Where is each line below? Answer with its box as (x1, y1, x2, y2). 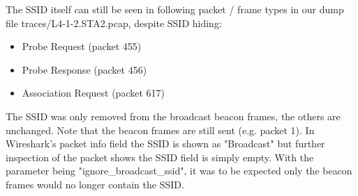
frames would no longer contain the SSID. (6, 177, 184, 191)
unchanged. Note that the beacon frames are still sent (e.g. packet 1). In (6, 122, 315, 137)
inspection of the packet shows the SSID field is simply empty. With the (6, 149, 314, 164)
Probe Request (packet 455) (22, 39, 142, 54)
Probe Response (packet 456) (22, 62, 147, 76)
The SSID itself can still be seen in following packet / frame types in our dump (6, 2, 344, 16)
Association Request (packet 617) (22, 85, 165, 100)
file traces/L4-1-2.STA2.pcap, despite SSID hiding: (6, 15, 222, 30)
